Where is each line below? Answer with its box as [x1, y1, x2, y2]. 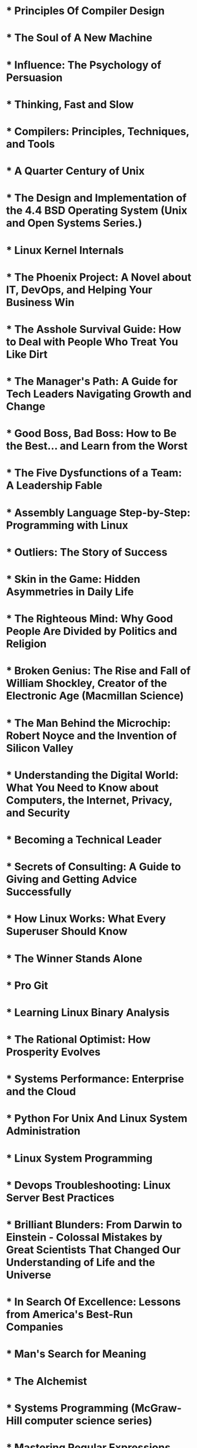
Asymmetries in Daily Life [6, 585, 134, 598]
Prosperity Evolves [6, 1045, 101, 1059]
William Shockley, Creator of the [6, 677, 168, 690]
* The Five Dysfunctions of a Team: [6, 467, 182, 480]
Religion [6, 637, 47, 651]
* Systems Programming [6, 1401, 129, 1415]
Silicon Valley [6, 741, 74, 755]
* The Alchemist [6, 1374, 87, 1388]
